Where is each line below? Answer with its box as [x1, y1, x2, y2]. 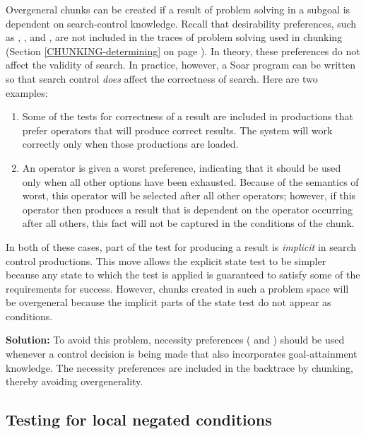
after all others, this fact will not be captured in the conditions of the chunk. [22, 216, 355, 230]
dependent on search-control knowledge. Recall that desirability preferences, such [6, 16, 357, 30]
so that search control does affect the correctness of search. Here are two [6, 71, 318, 86]
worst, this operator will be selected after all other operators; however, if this [22, 188, 356, 203]
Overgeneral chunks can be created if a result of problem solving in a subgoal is [6, 2, 350, 16]
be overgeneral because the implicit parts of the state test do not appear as [6, 295, 331, 310]
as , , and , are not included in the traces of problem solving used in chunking [6, 30, 343, 45]
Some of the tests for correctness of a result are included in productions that [22, 109, 353, 124]
